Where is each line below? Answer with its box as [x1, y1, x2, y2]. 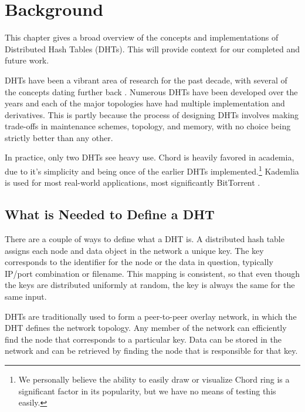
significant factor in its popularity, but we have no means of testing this [18, 384, 276, 397]
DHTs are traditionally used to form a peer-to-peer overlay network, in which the [5, 310, 297, 322]
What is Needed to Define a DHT [5, 205, 215, 223]
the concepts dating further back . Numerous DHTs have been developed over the [5, 85, 298, 98]
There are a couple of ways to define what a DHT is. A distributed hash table [5, 233, 284, 245]
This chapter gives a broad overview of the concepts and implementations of [5, 31, 279, 43]
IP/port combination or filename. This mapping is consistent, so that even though [5, 267, 300, 279]
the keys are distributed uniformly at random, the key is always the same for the [5, 279, 295, 291]
